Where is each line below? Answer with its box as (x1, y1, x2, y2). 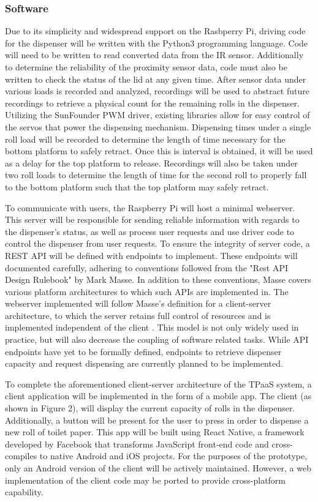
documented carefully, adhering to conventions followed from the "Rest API (5, 261, 289, 274)
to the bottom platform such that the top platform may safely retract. (5, 180, 269, 193)
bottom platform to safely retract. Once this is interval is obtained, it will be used (5, 144, 313, 157)
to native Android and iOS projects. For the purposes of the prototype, (39, 449, 308, 462)
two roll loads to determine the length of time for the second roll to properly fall (5, 168, 307, 181)
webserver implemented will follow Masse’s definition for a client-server (5, 297, 271, 310)
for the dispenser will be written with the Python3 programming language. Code (5, 36, 308, 49)
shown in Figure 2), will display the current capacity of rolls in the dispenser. (5, 402, 295, 414)
